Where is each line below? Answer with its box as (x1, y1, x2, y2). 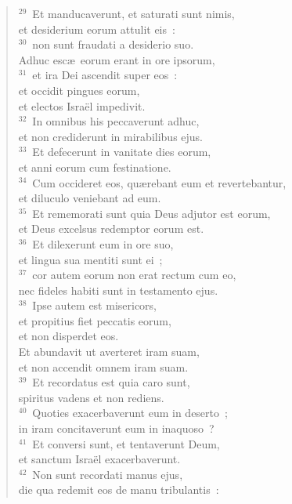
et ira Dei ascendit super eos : (32, 67, 178, 83)
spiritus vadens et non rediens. (18, 389, 164, 405)
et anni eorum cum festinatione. (18, 158, 171, 175)
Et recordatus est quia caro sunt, (32, 374, 190, 390)
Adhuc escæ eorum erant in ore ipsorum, (18, 51, 215, 67)
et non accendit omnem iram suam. (18, 358, 189, 375)
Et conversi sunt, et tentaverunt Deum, (32, 435, 220, 451)
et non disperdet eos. (18, 328, 119, 344)
